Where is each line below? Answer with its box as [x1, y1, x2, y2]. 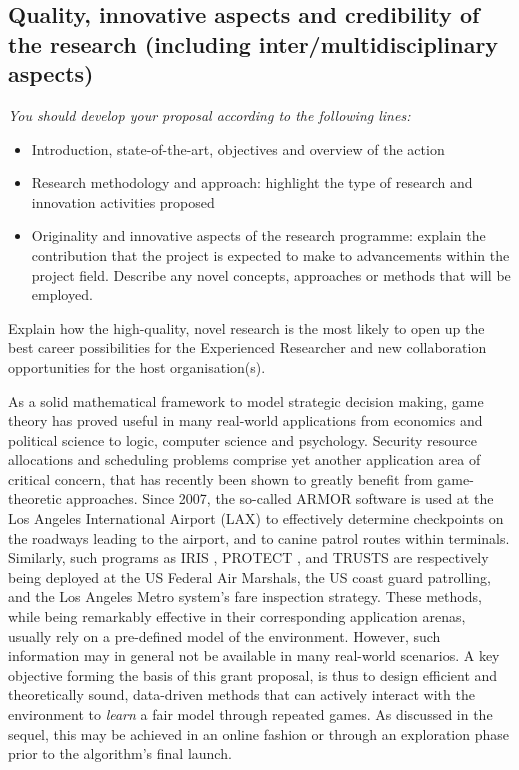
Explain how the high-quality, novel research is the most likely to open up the [8, 317, 485, 338]
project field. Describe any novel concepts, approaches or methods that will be [31, 264, 511, 285]
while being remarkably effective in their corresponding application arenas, [8, 606, 466, 627]
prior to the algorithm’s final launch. [8, 743, 232, 764]
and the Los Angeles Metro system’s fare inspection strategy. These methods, [8, 586, 482, 607]
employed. [31, 284, 93, 305]
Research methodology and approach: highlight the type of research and [31, 172, 473, 193]
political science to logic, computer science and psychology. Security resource [8, 429, 478, 450]
